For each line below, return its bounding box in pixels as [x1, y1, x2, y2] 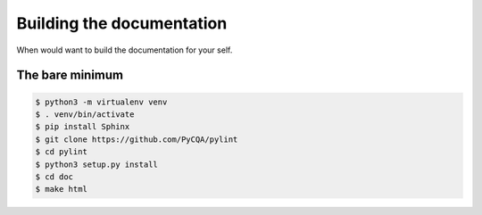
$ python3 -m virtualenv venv [35, 96, 168, 107]
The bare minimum [16, 68, 124, 83]
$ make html [35, 184, 88, 194]
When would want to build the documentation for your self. [16, 45, 233, 55]
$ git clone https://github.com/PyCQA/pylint [35, 134, 238, 145]
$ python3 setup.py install [35, 159, 158, 170]
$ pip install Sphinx [35, 121, 130, 132]
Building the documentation [16, 13, 228, 33]
